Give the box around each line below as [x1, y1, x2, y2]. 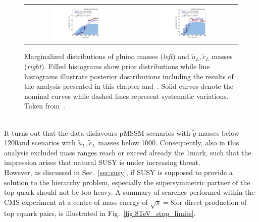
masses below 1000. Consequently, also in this [98, 137, 239, 148]
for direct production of [174, 196, 247, 207]
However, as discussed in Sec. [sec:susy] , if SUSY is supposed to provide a [4, 166, 233, 177]
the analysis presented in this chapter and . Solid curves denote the [24, 81, 233, 91]
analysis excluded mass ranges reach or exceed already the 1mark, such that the [4, 147, 251, 157]
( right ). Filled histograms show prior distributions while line [24, 61, 210, 71]
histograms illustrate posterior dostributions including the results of [24, 71, 234, 81]
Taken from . [24, 100, 65, 111]
